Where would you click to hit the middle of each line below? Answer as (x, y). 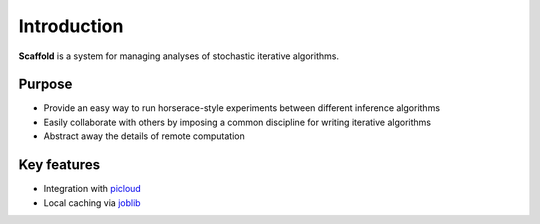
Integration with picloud (92, 189)
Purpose (45, 84)
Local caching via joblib (92, 202)
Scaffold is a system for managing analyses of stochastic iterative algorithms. (179, 56)
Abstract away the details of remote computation (144, 136)
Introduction (71, 26)
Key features (59, 165)
